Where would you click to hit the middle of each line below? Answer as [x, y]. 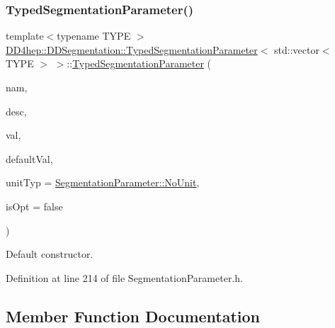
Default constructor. [50, 254]
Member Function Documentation [133, 316]
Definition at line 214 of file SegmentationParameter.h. [124, 277]
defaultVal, [29, 158]
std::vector [297, 49]
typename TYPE [94, 36]
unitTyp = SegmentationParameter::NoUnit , [103, 182]
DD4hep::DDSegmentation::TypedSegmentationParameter [132, 49]
